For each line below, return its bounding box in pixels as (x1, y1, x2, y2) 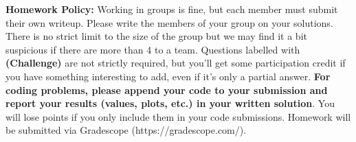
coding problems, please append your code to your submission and (5, 82, 328, 97)
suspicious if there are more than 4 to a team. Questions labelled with (5, 42, 300, 56)
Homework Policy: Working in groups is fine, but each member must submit (5, 2, 338, 16)
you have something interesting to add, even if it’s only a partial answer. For (5, 69, 331, 83)
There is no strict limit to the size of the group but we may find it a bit (5, 29, 307, 43)
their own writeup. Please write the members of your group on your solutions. (5, 15, 333, 29)
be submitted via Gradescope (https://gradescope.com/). (5, 123, 247, 137)
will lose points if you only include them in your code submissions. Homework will (5, 109, 351, 123)
